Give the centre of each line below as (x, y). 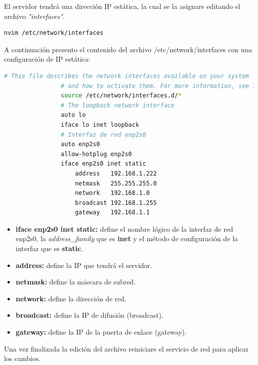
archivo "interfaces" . (34, 16)
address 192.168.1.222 (116, 173)
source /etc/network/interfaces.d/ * (121, 96)
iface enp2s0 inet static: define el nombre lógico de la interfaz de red (124, 228)
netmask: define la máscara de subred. (76, 282)
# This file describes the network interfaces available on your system (127, 76)
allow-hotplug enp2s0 (96, 154)
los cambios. (22, 358)
